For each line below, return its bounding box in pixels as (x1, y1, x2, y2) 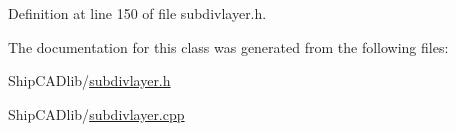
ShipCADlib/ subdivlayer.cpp (8, 103, 185, 124)
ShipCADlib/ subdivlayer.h (8, 70, 171, 91)
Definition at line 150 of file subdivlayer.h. (8, 3, 267, 23)
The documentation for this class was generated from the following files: (8, 36, 449, 57)
